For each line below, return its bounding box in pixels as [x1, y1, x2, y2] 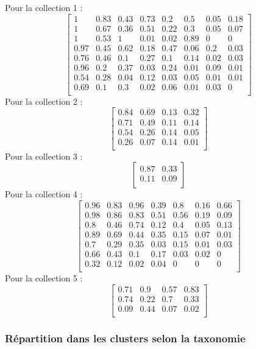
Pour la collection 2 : [5, 94, 83, 107]
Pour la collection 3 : [5, 149, 83, 162]
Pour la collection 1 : [5, 1, 83, 13]
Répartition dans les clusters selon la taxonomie [5, 330, 246, 345]
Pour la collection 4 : [5, 188, 83, 200]
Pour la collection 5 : [5, 272, 83, 284]
